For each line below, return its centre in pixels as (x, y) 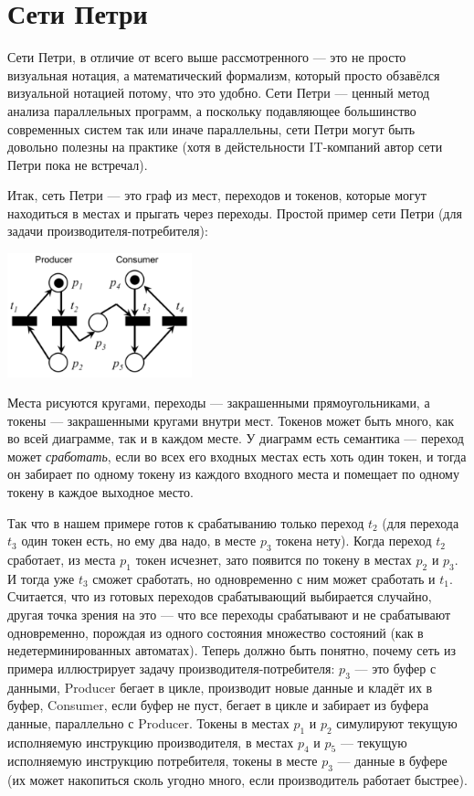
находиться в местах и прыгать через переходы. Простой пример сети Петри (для (235, 212)
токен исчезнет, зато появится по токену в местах (274, 560)
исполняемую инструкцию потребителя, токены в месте (163, 761)
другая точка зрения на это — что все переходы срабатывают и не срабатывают (229, 615)
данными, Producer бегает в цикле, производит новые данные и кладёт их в (220, 687)
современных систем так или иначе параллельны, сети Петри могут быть (211, 128)
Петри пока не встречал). (78, 164)
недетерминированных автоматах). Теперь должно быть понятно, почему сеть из (232, 650)
